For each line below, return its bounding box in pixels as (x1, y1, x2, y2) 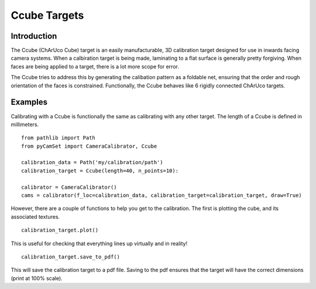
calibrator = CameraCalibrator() (21, 183, 117, 191)
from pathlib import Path (21, 135, 96, 141)
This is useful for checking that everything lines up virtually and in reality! (11, 240, 187, 247)
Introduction (11, 31, 57, 41)
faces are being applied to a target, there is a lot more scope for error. (11, 63, 180, 70)
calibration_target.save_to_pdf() (21, 254, 120, 260)
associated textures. (11, 213, 60, 220)
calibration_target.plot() (21, 227, 99, 234)
